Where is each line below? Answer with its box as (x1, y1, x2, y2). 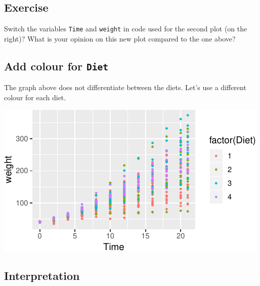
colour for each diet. (4, 92, 66, 102)
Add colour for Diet (4, 58, 108, 73)
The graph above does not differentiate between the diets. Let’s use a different (4, 82, 246, 93)
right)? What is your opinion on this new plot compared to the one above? (4, 33, 236, 44)
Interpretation (4, 268, 80, 283)
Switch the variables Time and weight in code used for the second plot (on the (4, 23, 247, 34)
